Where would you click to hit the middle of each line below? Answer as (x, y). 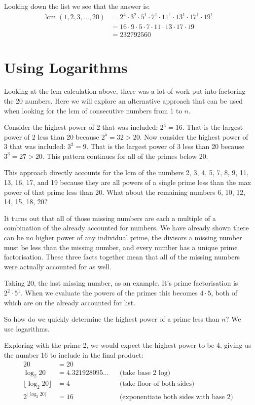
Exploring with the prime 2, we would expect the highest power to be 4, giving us (128, 345)
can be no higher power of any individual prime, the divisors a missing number (123, 238)
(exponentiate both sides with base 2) (176, 397)
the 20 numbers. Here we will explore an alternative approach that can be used (124, 100)
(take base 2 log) (145, 373)
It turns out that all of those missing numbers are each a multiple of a (110, 218)
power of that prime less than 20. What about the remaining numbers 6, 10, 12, (125, 192)
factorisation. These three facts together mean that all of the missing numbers (122, 257)
